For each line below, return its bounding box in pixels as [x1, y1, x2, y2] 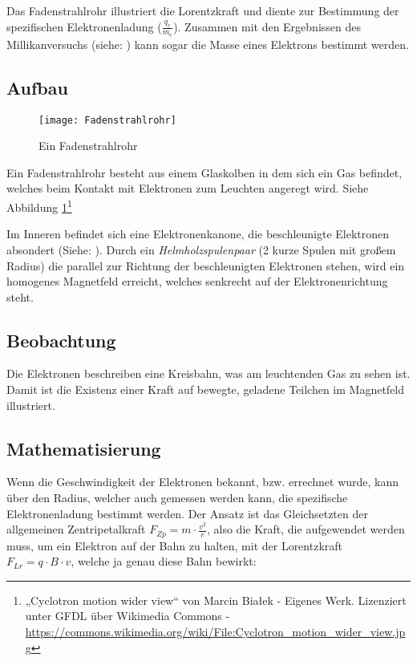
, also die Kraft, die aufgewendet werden [206, 521, 405, 537]
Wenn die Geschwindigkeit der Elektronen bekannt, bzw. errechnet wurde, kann [6, 473, 399, 490]
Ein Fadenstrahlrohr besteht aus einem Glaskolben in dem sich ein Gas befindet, [6, 164, 403, 180]
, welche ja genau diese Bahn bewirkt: [71, 553, 257, 570]
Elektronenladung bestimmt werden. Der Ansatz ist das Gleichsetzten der [6, 505, 368, 521]
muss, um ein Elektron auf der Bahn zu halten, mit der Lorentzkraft [6, 537, 343, 554]
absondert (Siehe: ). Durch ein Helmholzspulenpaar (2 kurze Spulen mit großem [6, 241, 396, 258]
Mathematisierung [6, 436, 161, 460]
